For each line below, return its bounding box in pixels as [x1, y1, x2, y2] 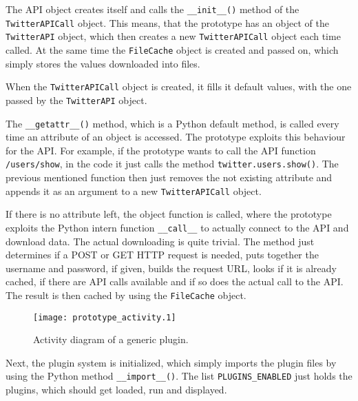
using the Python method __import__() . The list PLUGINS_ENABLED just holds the [6, 369, 352, 383]
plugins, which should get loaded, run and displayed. [6, 382, 227, 397]
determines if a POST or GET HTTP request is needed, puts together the [6, 247, 319, 262]
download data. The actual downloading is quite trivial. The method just [6, 234, 315, 248]
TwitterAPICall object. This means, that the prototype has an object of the [6, 15, 329, 30]
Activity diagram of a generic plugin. [33, 332, 189, 347]
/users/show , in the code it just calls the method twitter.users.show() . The [6, 156, 339, 171]
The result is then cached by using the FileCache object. [6, 287, 246, 302]
